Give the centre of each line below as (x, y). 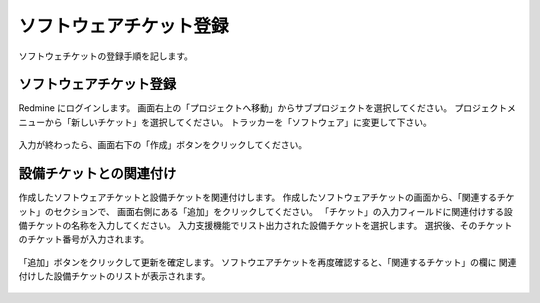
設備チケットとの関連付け (97, 173)
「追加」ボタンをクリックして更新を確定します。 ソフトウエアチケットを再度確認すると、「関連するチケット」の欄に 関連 (267, 262)
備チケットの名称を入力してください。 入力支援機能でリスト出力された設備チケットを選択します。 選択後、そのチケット (265, 225)
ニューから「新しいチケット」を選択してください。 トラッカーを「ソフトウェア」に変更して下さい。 (225, 122)
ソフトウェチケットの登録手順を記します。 (106, 56)
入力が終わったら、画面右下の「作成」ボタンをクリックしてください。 (163, 145)
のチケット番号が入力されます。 (84, 239)
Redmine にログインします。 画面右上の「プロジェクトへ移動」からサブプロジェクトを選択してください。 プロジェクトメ (267, 108)
